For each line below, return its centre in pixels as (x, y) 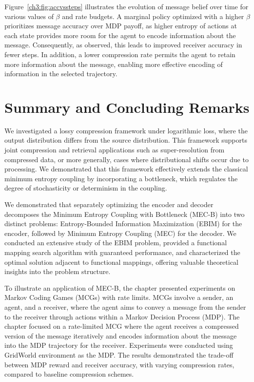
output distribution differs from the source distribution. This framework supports (126, 140)
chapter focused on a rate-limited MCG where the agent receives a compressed (122, 326)
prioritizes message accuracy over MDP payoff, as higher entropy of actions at (121, 26)
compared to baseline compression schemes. (69, 374)
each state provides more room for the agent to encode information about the (120, 35)
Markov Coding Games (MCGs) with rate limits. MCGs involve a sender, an (119, 297)
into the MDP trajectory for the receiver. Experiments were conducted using (119, 345)
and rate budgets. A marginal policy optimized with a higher (153, 16)
